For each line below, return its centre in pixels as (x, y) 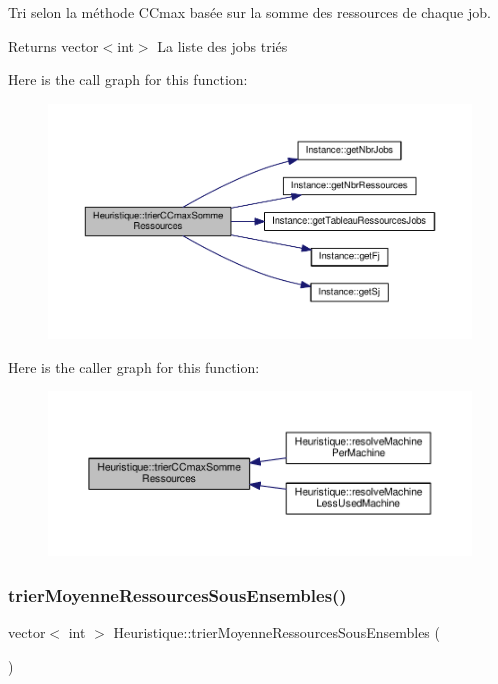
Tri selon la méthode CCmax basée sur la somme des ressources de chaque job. (249, 12)
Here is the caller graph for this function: (134, 366)
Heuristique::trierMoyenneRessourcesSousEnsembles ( (276, 631)
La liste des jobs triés (222, 45)
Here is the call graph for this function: (128, 79)
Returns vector (53, 45)
